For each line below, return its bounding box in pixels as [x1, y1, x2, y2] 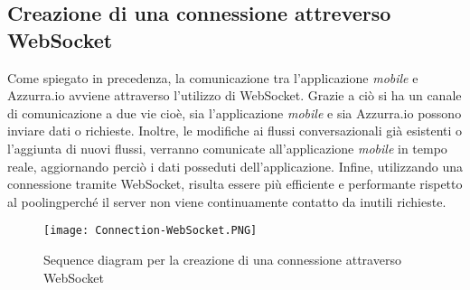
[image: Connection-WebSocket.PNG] [43, 224, 258, 238]
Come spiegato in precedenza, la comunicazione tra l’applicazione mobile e [7, 68, 418, 87]
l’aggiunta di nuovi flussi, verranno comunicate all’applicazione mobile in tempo [7, 138, 447, 157]
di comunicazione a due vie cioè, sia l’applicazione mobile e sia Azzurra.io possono [7, 103, 462, 122]
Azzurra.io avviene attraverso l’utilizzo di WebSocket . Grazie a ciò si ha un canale [7, 86, 462, 105]
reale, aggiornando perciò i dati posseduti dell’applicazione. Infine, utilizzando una [7, 156, 463, 175]
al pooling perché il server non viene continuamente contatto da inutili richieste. [7, 192, 446, 210]
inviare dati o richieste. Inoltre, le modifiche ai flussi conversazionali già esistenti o [7, 121, 463, 140]
